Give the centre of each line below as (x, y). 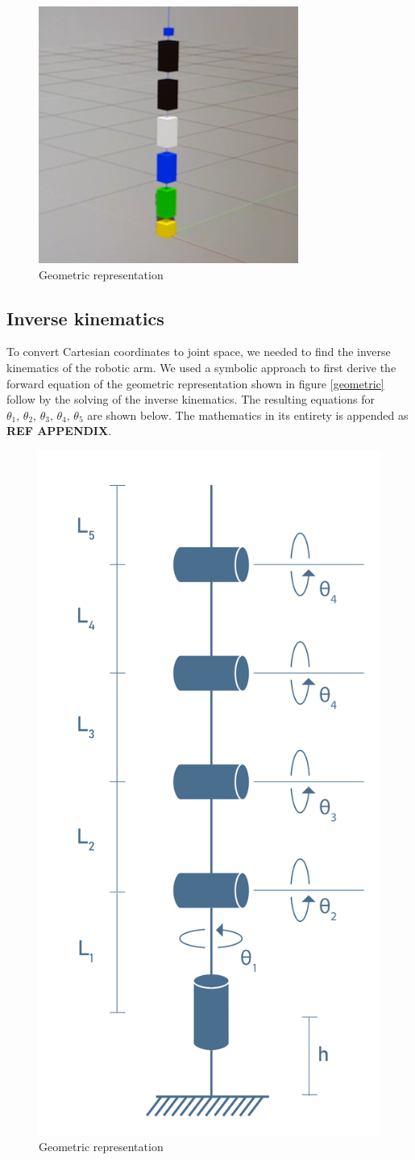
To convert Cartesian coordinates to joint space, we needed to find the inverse (199, 352)
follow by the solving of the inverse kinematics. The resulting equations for (191, 399)
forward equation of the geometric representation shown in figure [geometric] (195, 383)
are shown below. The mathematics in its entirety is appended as (248, 415)
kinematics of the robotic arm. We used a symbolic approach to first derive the (201, 367)
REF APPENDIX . (59, 431)
